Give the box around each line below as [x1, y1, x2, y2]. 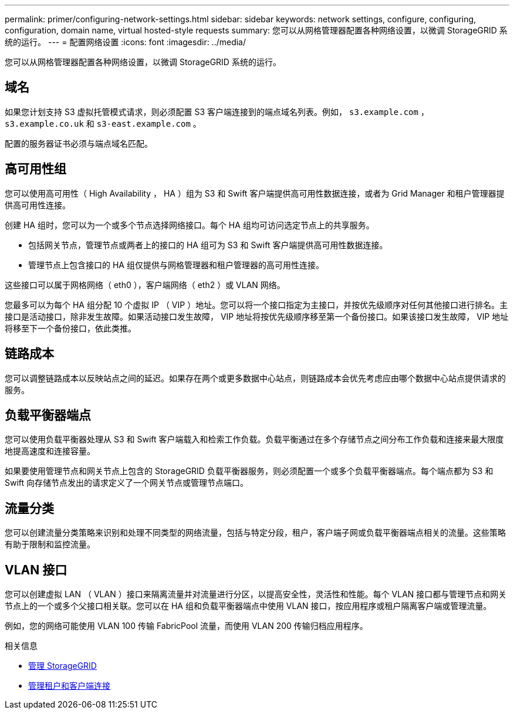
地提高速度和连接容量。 [5, 446, 95, 456]
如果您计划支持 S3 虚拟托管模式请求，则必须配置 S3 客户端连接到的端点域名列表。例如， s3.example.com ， [5, 106, 429, 117]
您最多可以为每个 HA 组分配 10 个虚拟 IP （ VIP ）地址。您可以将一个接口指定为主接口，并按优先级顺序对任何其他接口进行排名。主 [5, 299, 508, 310]
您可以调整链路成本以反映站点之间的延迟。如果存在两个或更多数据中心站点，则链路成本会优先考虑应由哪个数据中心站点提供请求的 [5, 373, 506, 383]
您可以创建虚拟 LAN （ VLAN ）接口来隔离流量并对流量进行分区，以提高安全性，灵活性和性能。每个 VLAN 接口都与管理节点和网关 [5, 589, 507, 600]
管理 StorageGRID [28, 661, 97, 671]
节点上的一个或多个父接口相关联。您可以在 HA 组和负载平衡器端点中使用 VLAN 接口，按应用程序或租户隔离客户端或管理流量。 [5, 601, 492, 611]
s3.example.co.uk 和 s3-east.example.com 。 [5, 118, 201, 128]
